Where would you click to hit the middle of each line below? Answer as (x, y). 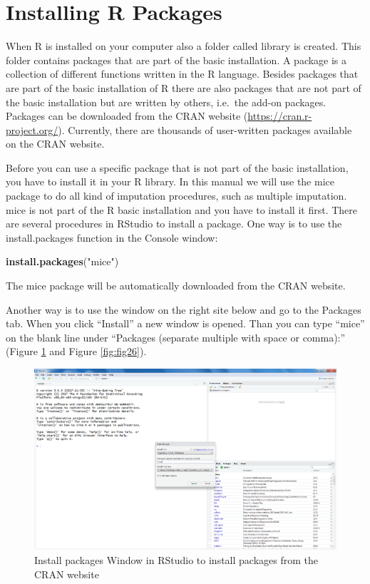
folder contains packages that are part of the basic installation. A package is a (176, 60)
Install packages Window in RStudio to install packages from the (176, 560)
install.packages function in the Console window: (112, 237)
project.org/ (32, 129)
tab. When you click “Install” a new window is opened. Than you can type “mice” (185, 323)
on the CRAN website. (55, 144)
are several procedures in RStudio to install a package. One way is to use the (174, 224)
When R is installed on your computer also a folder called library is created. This (184, 46)
